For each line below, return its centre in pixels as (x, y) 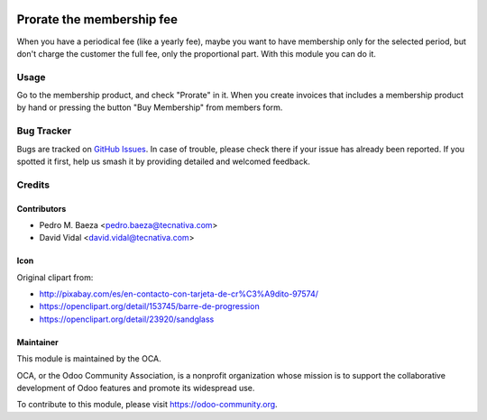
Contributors (41, 208)
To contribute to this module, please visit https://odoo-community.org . (147, 405)
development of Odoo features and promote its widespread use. (136, 388)
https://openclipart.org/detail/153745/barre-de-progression (150, 306)
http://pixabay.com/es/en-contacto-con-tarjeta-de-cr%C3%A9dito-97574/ (179, 294)
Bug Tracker (44, 131)
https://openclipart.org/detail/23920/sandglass (127, 319)
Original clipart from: (55, 277)
